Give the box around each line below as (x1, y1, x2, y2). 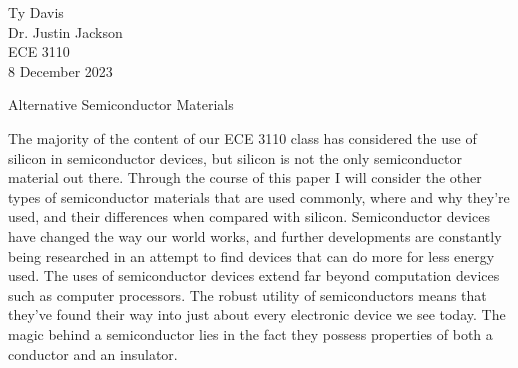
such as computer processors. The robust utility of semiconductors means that (8, 284, 487, 305)
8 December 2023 (8, 60, 113, 81)
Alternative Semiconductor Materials (8, 94, 234, 115)
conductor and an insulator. (8, 343, 178, 364)
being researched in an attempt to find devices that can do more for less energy (8, 245, 495, 266)
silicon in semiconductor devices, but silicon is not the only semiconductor (8, 147, 462, 168)
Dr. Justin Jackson (8, 21, 123, 42)
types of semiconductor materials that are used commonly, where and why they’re (8, 186, 510, 207)
